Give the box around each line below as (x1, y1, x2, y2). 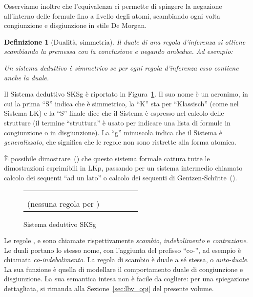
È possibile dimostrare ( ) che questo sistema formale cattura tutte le (4, 153, 210, 163)
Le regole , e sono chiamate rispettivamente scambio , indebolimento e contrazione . (4, 235, 248, 246)
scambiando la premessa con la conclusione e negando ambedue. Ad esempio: (4, 46, 233, 56)
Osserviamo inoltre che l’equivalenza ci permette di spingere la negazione (4, 1, 222, 11)
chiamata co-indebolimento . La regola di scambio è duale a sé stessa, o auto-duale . (4, 254, 249, 265)
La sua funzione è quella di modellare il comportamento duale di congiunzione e (4, 264, 243, 274)
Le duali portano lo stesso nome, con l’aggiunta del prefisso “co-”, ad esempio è (4, 245, 241, 255)
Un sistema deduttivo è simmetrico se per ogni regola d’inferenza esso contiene (4, 62, 239, 73)
